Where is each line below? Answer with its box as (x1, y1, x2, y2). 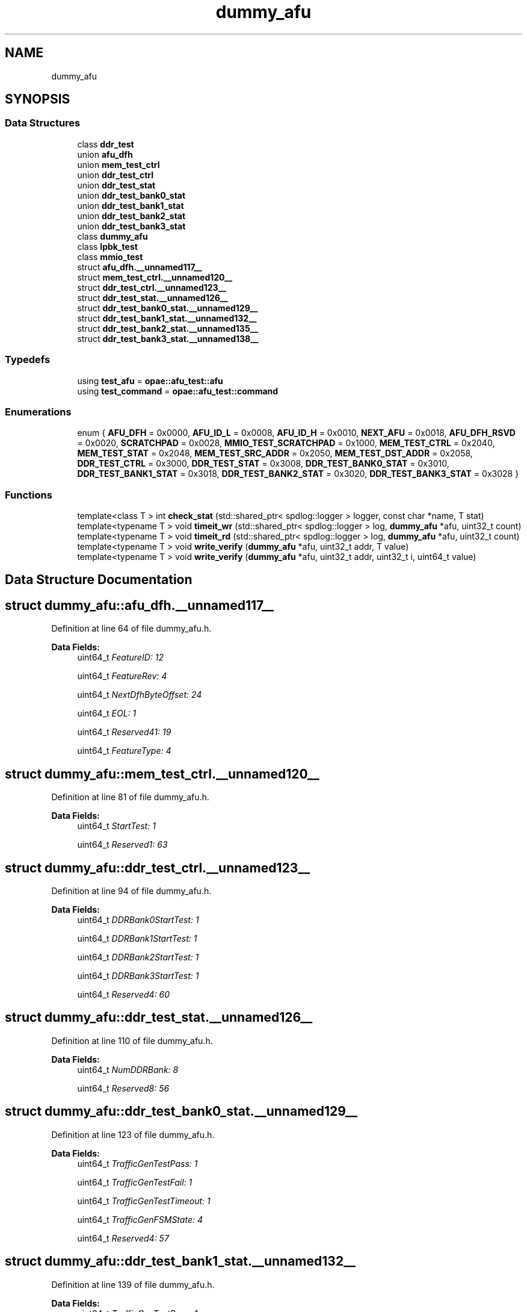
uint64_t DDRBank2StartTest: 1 (77, 952, 199, 963)
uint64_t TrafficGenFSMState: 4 (77, 1214, 203, 1225)
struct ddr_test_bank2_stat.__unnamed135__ (77, 323, 258, 334)
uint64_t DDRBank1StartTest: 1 (77, 933, 197, 944)
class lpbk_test (77, 241, 138, 252)
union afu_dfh (77, 149, 133, 160)
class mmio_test (77, 251, 143, 262)
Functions (5, 488, 52, 501)
